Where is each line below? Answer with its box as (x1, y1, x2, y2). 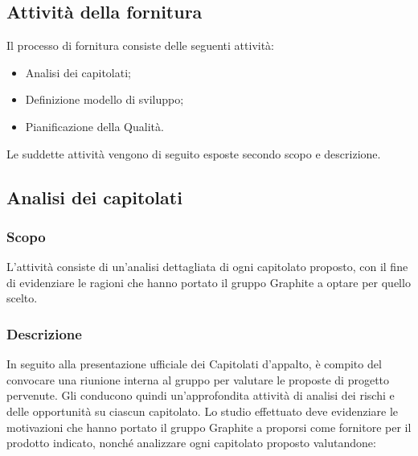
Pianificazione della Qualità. (25, 117, 164, 134)
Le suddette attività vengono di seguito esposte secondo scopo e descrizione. (6, 145, 381, 162)
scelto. (6, 290, 38, 306)
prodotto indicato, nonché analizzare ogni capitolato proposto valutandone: (6, 434, 376, 451)
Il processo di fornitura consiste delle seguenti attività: (6, 37, 275, 54)
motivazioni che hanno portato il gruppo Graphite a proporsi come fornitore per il (6, 418, 412, 435)
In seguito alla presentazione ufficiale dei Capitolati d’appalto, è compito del (6, 355, 382, 372)
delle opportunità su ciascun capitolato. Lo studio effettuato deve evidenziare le (6, 402, 399, 419)
